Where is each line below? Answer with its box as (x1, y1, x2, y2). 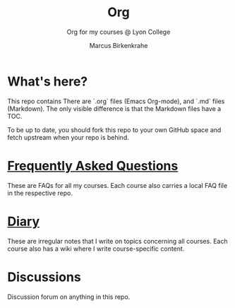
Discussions (7, 269, 81, 285)
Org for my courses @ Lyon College (66, 28, 171, 36)
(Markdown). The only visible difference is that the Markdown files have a (7, 104, 222, 113)
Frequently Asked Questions (7, 158, 179, 174)
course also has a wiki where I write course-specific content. (7, 244, 185, 253)
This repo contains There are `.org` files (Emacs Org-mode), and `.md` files (7, 97, 225, 105)
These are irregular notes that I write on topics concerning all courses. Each (7, 237, 228, 245)
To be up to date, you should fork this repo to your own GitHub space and (7, 125, 222, 134)
